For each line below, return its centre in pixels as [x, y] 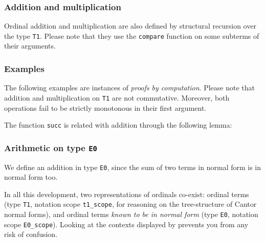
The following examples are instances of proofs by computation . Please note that [129, 88]
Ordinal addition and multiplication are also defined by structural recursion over [130, 26]
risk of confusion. [31, 234]
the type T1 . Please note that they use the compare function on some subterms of [132, 35]
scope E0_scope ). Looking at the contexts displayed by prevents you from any [126, 224]
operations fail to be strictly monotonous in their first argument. [105, 107]
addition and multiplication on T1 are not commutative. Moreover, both [117, 97]
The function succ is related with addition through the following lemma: [118, 125]
